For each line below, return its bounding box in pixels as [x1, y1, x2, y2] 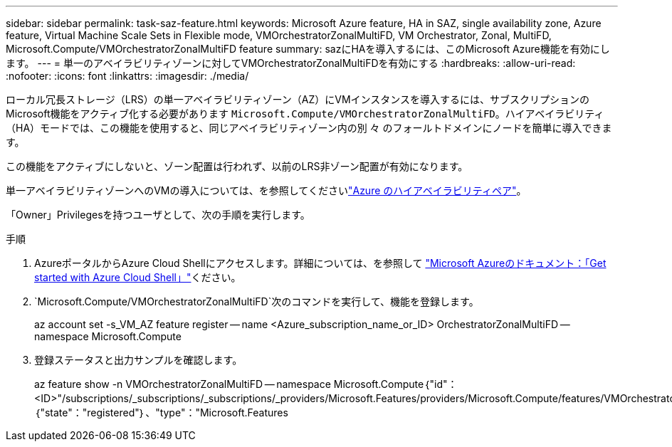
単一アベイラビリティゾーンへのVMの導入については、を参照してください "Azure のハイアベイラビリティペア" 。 [6, 184, 527, 196]
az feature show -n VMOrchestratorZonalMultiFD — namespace [34, 378, 331, 390]
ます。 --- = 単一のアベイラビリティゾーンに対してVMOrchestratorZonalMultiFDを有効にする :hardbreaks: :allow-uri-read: [6, 57, 576, 69]
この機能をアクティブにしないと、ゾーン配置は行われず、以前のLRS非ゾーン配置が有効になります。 [6, 160, 468, 172]
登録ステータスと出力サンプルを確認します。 [34, 354, 243, 366]
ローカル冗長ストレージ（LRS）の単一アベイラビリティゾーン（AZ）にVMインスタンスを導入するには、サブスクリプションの [6, 93, 590, 105]
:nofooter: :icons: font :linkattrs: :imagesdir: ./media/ [6, 70, 249, 82]
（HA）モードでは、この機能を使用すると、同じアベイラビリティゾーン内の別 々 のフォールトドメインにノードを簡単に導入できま [6, 122, 612, 134]
